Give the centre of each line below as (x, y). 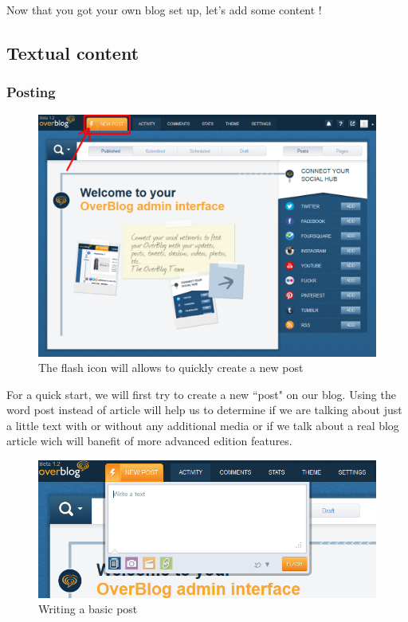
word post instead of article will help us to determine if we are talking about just (204, 410)
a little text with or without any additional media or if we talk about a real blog (203, 425)
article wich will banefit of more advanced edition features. (149, 441)
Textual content (73, 52)
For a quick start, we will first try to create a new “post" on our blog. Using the (201, 394)
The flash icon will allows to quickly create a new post (171, 368)
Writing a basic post (88, 609)
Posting (31, 92)
